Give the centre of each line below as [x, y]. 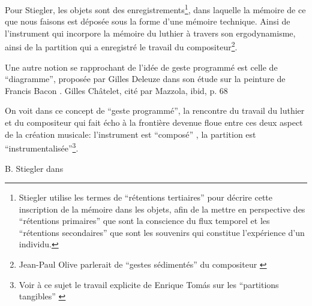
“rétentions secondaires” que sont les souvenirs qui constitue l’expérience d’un [162, 232]
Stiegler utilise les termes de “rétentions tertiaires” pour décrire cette [145, 197]
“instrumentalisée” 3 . [42, 147]
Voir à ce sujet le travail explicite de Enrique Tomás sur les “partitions [149, 284]
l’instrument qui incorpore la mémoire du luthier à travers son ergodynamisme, [150, 33]
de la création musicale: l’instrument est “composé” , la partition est [130, 134]
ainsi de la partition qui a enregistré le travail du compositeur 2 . [121, 46]
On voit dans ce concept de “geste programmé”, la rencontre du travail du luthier [155, 110]
